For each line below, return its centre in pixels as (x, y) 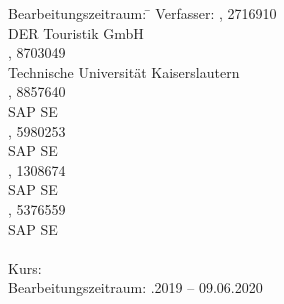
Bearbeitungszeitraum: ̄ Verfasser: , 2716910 (142, 13)
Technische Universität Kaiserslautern (124, 71)
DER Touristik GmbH (76, 32)
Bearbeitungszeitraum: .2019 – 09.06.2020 (135, 287)
